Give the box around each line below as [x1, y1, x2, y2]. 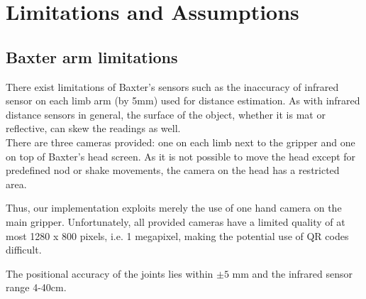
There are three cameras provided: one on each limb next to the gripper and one [6, 134, 355, 149]
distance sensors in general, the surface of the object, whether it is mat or [6, 107, 326, 121]
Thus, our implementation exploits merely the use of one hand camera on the [6, 200, 342, 215]
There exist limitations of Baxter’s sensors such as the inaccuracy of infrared [6, 79, 339, 94]
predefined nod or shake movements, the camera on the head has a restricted [6, 163, 340, 178]
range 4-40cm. [6, 280, 67, 295]
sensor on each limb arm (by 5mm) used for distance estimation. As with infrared [6, 93, 360, 108]
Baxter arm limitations [6, 45, 178, 67]
